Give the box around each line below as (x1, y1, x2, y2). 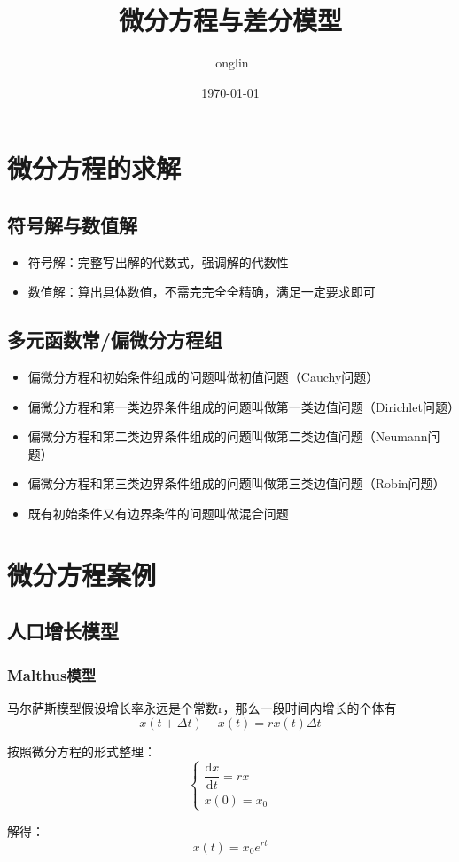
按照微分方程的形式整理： (7, 741, 156, 760)
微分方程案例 (7, 556, 157, 592)
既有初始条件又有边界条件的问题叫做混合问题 (27, 504, 289, 523)
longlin (212, 53, 249, 72)
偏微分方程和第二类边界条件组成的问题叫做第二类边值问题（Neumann (27, 427, 428, 446)
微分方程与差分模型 (118, 2, 342, 38)
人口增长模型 (7, 617, 119, 645)
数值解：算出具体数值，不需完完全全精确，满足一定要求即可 (27, 282, 376, 301)
